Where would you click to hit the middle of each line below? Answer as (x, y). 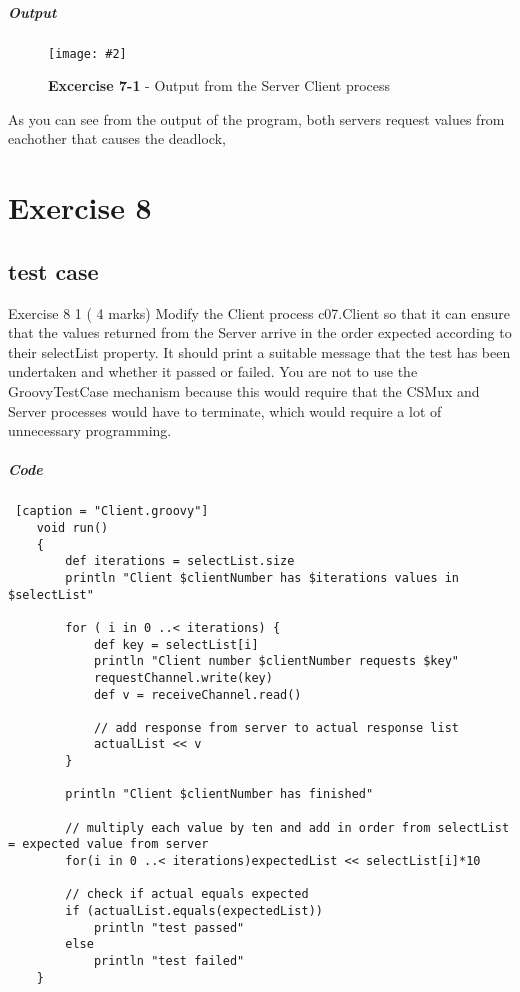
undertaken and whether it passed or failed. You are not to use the (213, 371)
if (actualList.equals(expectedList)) (194, 911)
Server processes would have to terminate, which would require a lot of (225, 410)
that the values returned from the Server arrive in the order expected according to (260, 332)
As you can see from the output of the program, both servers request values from (256, 118)
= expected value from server (108, 844)
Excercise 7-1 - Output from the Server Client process (219, 85)
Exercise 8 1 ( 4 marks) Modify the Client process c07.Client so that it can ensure (259, 312)
